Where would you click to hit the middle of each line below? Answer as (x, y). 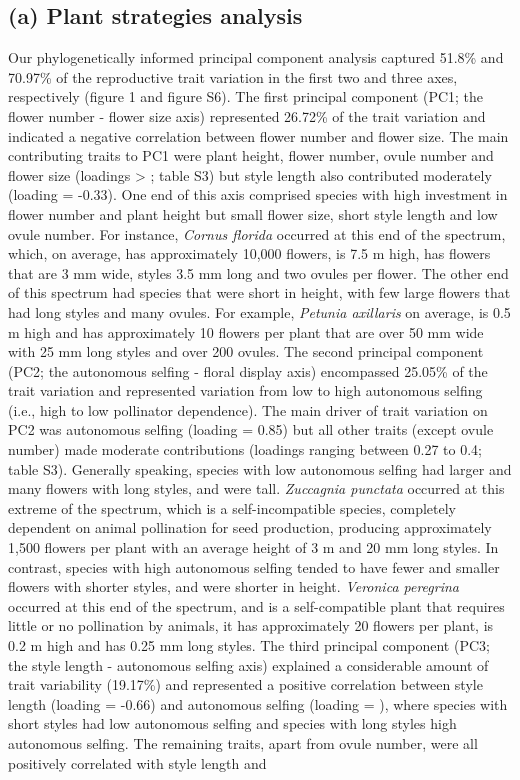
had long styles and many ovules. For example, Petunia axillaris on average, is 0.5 (259, 311)
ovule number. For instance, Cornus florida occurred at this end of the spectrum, (257, 233)
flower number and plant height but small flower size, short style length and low (253, 213)
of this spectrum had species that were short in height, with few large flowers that (259, 292)
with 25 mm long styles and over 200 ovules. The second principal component (246, 351)
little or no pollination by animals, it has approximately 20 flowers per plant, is (251, 625)
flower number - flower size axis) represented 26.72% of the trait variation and (247, 115)
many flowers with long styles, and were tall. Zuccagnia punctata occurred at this (256, 488)
